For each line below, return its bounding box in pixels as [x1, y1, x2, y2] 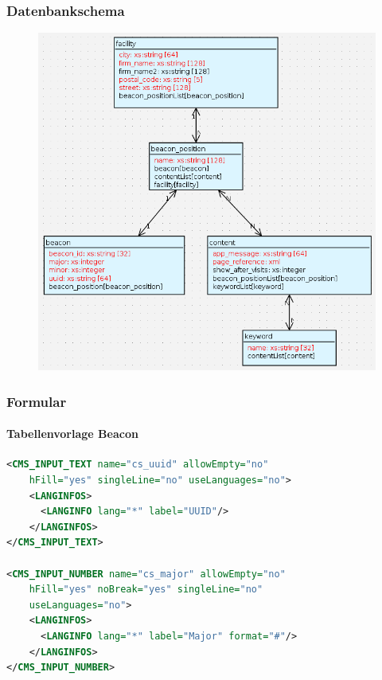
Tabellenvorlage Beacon [6, 425, 138, 442]
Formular [6, 391, 67, 411]
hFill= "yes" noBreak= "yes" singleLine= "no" [29, 584, 263, 596]
